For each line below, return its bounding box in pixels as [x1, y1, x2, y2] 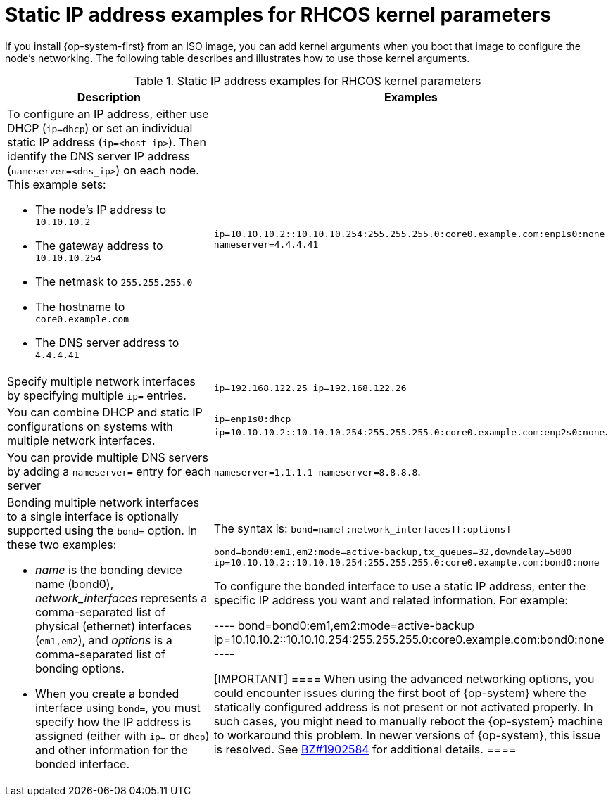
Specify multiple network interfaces [7, 374, 196, 388]
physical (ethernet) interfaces [35, 618, 192, 633]
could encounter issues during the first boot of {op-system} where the [213, 685, 586, 700]
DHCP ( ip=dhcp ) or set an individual [7, 120, 193, 135]
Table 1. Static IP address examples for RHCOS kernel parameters [134, 73, 481, 88]
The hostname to [35, 299, 125, 314]
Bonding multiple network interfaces [7, 495, 199, 509]
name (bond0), [35, 576, 114, 591]
